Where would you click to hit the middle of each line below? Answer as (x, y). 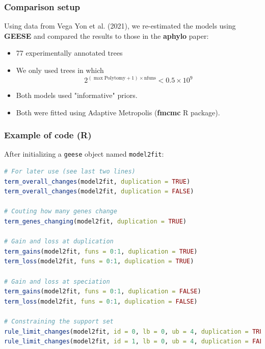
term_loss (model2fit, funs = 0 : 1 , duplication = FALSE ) (101, 301)
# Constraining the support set (59, 321)
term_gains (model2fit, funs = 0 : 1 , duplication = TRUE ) (101, 251)
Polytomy (115, 78)
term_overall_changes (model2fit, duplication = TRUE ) (97, 181)
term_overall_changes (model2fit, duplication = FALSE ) (99, 192)
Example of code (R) (48, 135)
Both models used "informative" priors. (77, 95)
